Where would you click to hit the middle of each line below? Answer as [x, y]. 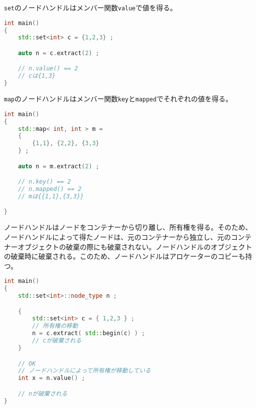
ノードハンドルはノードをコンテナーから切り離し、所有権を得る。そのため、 [128, 227]
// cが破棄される [57, 341]
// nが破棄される [43, 393]
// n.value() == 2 [48, 69]
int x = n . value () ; [51, 378]
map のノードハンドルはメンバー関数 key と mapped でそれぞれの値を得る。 [118, 99]
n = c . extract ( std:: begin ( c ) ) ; [89, 333]
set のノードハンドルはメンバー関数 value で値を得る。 [91, 7]
